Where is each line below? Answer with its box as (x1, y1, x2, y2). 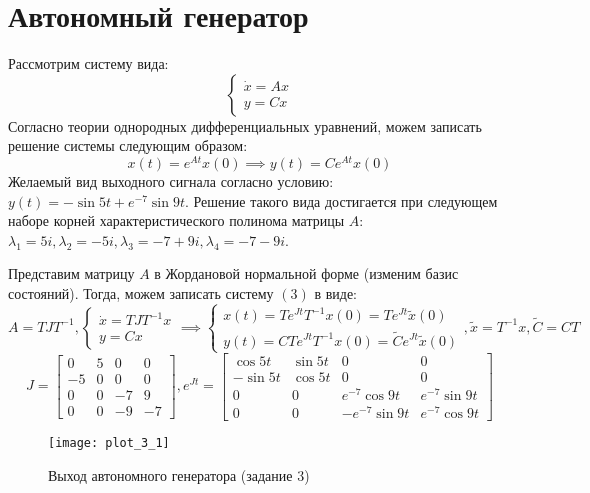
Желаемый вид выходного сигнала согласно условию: (8, 170, 334, 191)
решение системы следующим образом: (8, 135, 248, 156)
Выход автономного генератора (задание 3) (48, 464, 310, 485)
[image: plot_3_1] (48, 436, 170, 451)
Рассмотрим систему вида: (8, 53, 169, 74)
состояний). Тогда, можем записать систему (8, 282, 274, 303)
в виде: (314, 282, 357, 303)
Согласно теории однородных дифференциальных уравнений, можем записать (8, 115, 482, 136)
